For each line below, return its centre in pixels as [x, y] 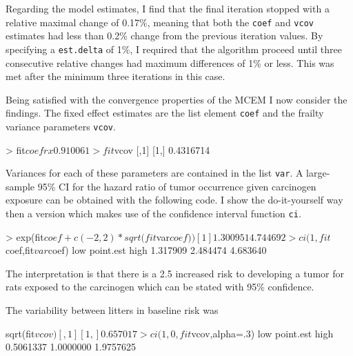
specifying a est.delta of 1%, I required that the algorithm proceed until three [174, 49]
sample [20, 186]
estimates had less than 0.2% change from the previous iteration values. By [164, 36]
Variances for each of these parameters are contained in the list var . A [154, 173]
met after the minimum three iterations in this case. [115, 76]
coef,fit [20, 250]
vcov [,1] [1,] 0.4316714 [162, 149]
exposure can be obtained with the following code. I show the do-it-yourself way [174, 200]
